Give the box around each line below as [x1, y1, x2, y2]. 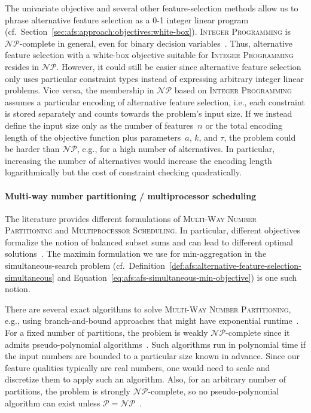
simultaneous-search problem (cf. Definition [5, 259, 166, 272]
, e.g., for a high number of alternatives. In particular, [77, 142, 275, 155]
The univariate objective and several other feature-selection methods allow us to [5, 2, 298, 14]
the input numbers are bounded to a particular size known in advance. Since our [5, 350, 300, 362]
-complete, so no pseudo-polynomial [148, 385, 279, 397]
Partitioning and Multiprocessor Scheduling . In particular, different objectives [5, 224, 301, 236]
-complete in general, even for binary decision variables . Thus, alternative [19, 37, 293, 49]
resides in [5, 60, 39, 72]
